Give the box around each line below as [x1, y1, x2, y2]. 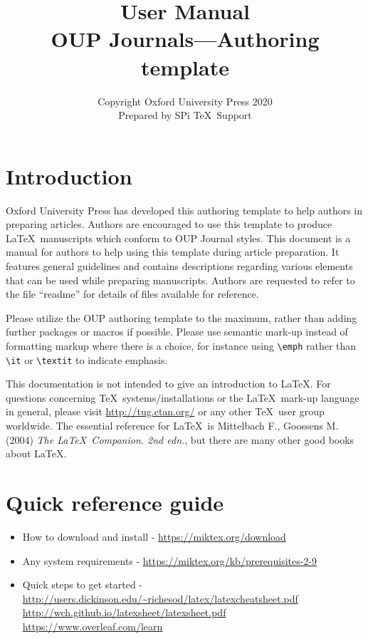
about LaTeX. [6, 446, 67, 461]
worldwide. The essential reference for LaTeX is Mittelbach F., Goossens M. [6, 418, 339, 433]
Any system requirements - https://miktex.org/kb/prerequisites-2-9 [22, 553, 317, 568]
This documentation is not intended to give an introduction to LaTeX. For [6, 376, 331, 391]
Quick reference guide [6, 488, 224, 517]
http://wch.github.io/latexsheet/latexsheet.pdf [22, 605, 226, 620]
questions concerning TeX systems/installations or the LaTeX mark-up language [6, 390, 359, 405]
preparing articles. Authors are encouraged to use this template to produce [6, 217, 332, 232]
